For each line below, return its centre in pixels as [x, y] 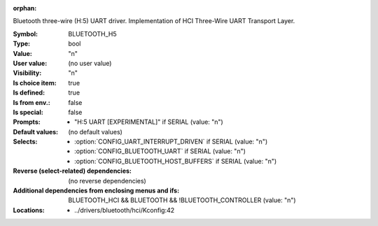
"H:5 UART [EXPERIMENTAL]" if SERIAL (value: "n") [149, 122]
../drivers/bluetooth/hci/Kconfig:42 [125, 210]
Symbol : [26, 34]
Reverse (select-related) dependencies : [72, 171]
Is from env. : [31, 102]
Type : [22, 44]
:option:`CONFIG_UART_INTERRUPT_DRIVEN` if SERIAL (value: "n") [171, 142]
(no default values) [95, 132]
